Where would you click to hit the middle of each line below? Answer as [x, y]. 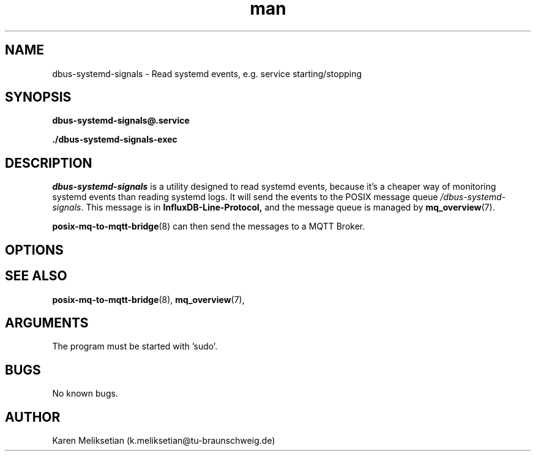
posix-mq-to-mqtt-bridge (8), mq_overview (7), [148, 299]
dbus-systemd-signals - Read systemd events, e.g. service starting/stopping [207, 73]
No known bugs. [85, 394]
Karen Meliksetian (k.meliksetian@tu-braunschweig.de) [164, 441]
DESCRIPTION [49, 163]
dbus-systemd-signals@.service [121, 121]
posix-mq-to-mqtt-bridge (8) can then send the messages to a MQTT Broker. [209, 226]
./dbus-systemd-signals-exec [115, 140]
